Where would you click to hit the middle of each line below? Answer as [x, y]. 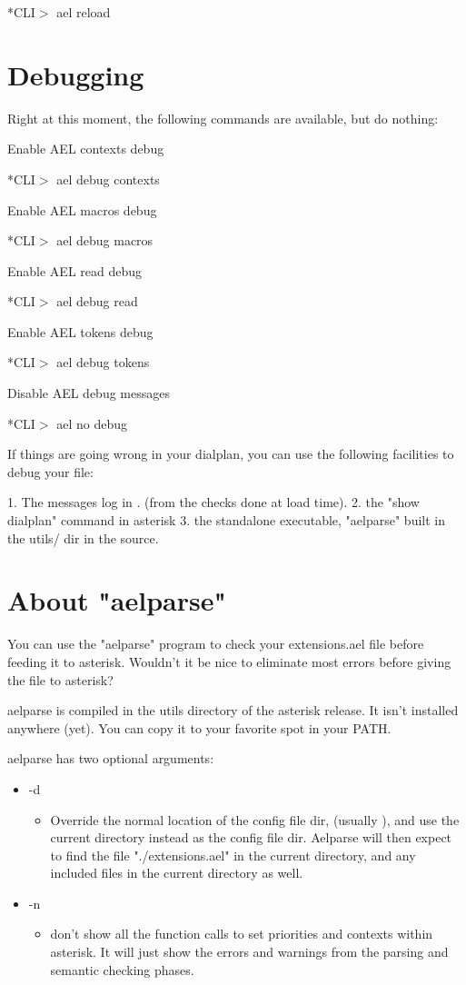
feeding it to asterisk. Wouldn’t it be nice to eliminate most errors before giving [229, 661]
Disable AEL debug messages [89, 393]
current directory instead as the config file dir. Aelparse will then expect [251, 837]
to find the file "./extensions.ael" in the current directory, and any [233, 855]
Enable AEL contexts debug [86, 149]
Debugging [76, 74]
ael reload [84, 12]
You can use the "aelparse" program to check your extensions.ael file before [216, 644]
